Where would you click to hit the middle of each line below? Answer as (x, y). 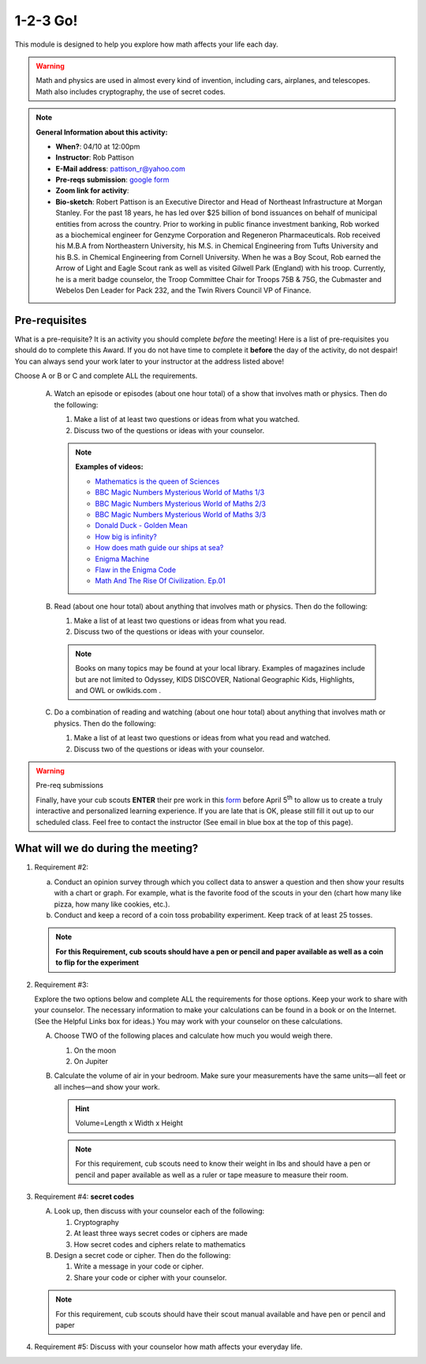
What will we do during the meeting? (106, 848)
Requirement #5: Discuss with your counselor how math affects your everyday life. (168, 1347)
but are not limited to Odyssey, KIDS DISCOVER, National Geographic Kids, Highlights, (215, 679)
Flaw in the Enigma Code (136, 570)
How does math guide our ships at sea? (159, 548)
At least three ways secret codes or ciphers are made (161, 1234)
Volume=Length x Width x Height (129, 1123)
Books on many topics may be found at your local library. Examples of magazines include (220, 669)
